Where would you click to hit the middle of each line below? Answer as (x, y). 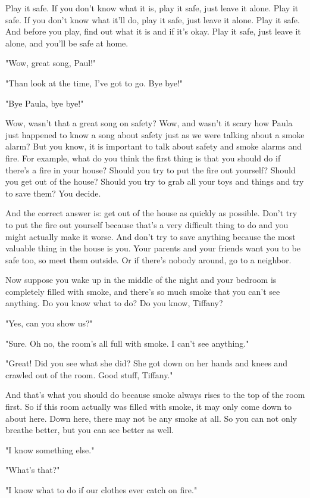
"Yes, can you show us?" (49, 323)
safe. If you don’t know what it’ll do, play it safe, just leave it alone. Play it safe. (153, 19)
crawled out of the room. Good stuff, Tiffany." (89, 374)
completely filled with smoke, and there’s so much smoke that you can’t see (143, 291)
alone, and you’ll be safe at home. (67, 43)
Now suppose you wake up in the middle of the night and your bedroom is (141, 280)
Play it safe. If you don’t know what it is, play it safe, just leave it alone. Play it (152, 8)
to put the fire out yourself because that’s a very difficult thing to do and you (147, 224)
